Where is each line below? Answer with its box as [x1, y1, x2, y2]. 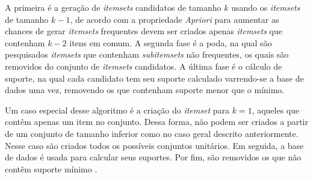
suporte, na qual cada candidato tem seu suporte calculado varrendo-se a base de [5, 71, 304, 84]
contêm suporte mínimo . [5, 162, 98, 175]
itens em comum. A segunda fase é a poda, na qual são [69, 36, 272, 49]
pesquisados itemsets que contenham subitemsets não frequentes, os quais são [5, 48, 289, 61]
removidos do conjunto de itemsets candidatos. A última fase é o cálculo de [5, 59, 282, 72]
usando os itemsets [231, 1, 300, 13]
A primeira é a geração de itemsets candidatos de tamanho [5, 1, 222, 13]
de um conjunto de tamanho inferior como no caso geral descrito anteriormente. [5, 127, 299, 139]
